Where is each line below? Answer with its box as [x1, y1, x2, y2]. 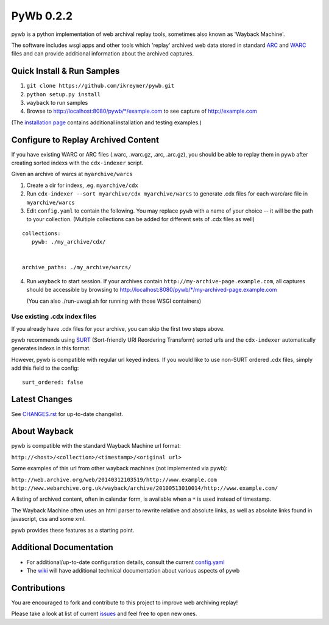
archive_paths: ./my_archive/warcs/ [22, 264, 132, 271]
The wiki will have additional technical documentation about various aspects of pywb [26, 567, 240, 574]
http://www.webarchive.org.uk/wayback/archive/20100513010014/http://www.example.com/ [11, 485, 278, 492]
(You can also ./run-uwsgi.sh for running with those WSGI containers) [26, 297, 202, 305]
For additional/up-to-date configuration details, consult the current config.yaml [26, 558, 225, 566]
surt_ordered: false [22, 378, 83, 386]
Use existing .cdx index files [11, 312, 97, 321]
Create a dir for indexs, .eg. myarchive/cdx [26, 182, 138, 189]
